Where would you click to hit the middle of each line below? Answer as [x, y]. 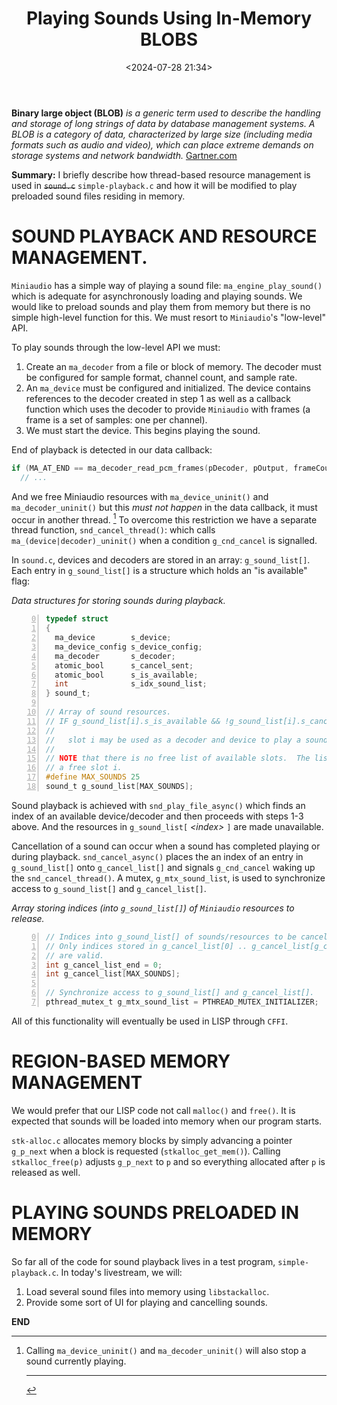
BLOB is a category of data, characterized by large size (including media [162, 134]
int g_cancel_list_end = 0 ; [104, 965]
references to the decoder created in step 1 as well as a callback [158, 398]
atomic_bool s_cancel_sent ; [124, 665]
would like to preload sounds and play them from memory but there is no [161, 306]
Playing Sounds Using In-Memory [169, 18]
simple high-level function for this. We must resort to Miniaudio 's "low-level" [169, 317]
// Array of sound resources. [108, 712]
